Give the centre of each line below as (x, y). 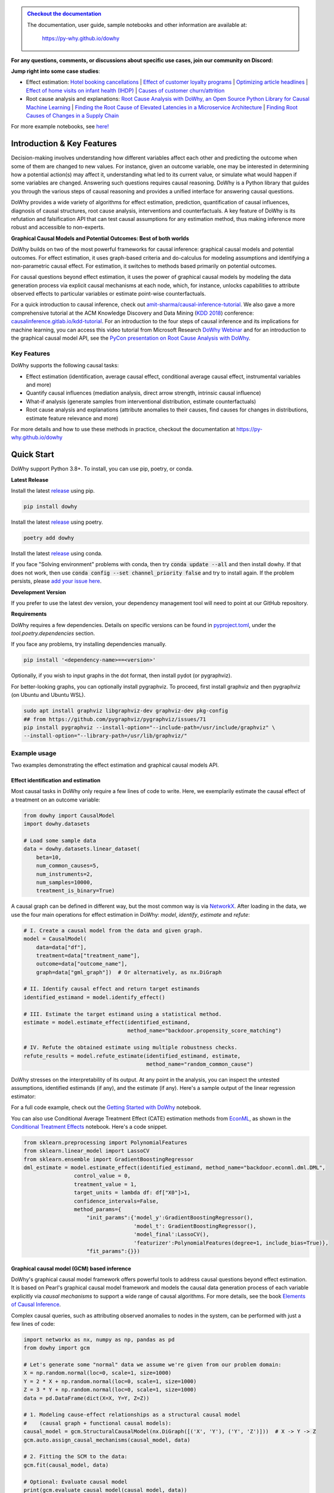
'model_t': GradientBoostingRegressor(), (195, 1226)
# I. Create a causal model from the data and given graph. (113, 930)
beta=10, (49, 857)
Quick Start (33, 455)
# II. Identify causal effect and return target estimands (112, 989)
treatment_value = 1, (105, 1184)
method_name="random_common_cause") (200, 1064)
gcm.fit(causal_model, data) (66, 1465)
